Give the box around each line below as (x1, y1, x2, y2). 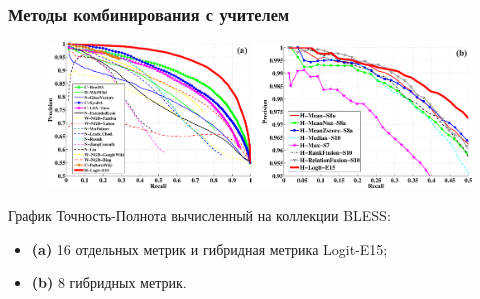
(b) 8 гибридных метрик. (31, 272, 187, 293)
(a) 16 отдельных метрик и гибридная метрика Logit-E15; (31, 238, 388, 259)
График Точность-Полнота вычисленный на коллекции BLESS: (8, 205, 391, 226)
